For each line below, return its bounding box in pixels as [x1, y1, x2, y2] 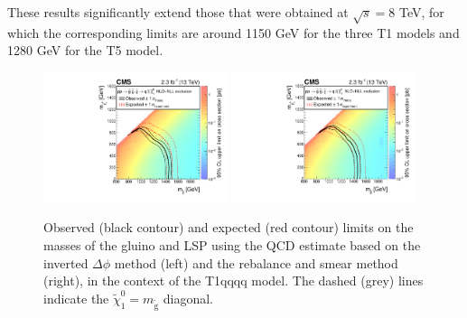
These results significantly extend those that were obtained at [7, 3, 349, 21]
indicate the [43, 288, 109, 307]
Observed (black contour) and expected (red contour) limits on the [43, 218, 414, 237]
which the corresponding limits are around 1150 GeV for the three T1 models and [7, 23, 460, 42]
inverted [43, 253, 89, 272]
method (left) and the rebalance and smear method [114, 253, 398, 272]
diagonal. [163, 288, 213, 307]
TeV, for [399, 3, 444, 21]
